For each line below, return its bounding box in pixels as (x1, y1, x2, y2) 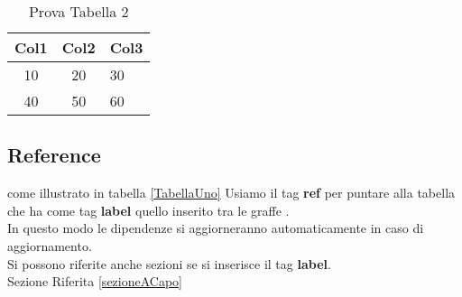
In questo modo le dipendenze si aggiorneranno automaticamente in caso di (7, 218, 424, 237)
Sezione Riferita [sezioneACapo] (7, 272, 182, 291)
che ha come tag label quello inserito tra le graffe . (7, 200, 290, 219)
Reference (7, 141, 101, 169)
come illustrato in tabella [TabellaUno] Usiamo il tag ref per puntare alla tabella (7, 183, 456, 202)
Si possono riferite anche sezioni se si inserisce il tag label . (7, 254, 331, 273)
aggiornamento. (7, 236, 92, 255)
